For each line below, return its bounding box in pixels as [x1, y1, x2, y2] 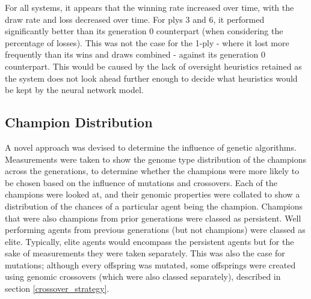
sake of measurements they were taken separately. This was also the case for [5, 247, 285, 259]
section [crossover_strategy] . [5, 282, 109, 295]
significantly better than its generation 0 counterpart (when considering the [5, 25, 283, 37]
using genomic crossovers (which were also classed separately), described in [5, 270, 281, 283]
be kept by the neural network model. [5, 83, 144, 96]
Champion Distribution [5, 113, 153, 131]
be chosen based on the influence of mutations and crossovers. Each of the [5, 176, 277, 189]
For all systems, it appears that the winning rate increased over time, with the [5, 1, 294, 13]
